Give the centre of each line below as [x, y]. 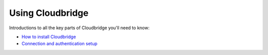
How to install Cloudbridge [49, 37]
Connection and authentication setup [60, 44]
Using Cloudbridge [49, 13]
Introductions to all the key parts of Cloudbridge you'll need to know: [79, 28]
